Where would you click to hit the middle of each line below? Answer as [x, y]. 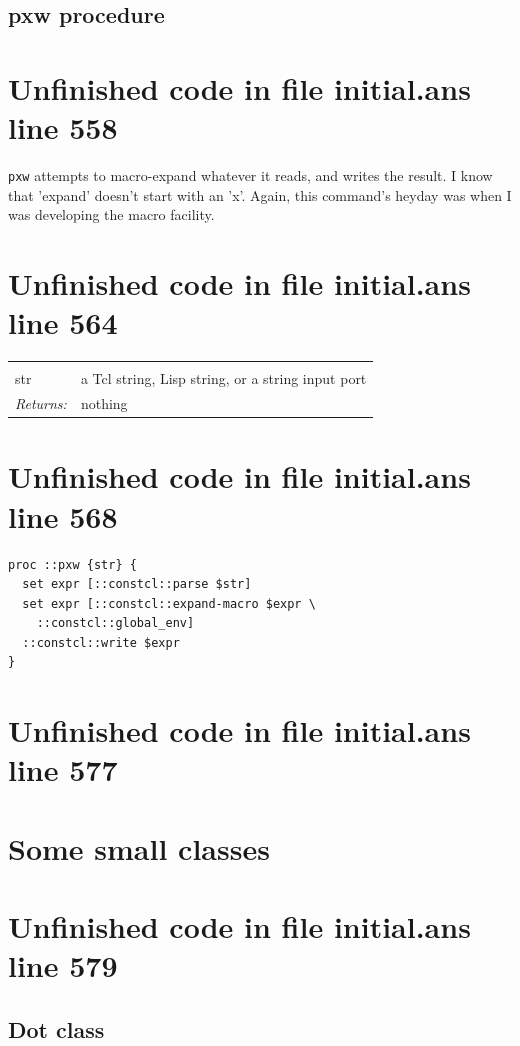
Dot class [56, 1028]
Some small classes [139, 847]
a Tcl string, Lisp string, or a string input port [223, 378]
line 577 [63, 769]
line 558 [63, 127]
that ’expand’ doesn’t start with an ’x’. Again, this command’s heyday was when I [260, 194]
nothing [104, 403]
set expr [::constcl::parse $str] [137, 584]
